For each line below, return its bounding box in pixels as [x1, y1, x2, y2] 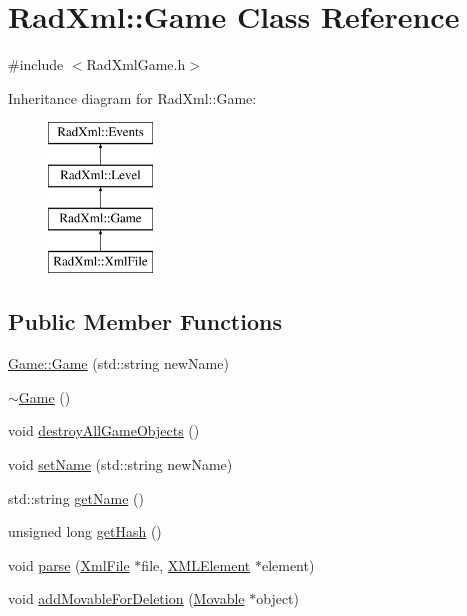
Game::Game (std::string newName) [8, 353, 229, 374]
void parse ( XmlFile [8, 554, 130, 575]
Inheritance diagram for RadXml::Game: [8, 87, 257, 108]
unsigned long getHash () [8, 521, 162, 542]
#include [8, 54, 64, 75]
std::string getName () [8, 487, 144, 508]
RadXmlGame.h [86, 54, 186, 75]
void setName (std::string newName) [8, 454, 233, 475]
